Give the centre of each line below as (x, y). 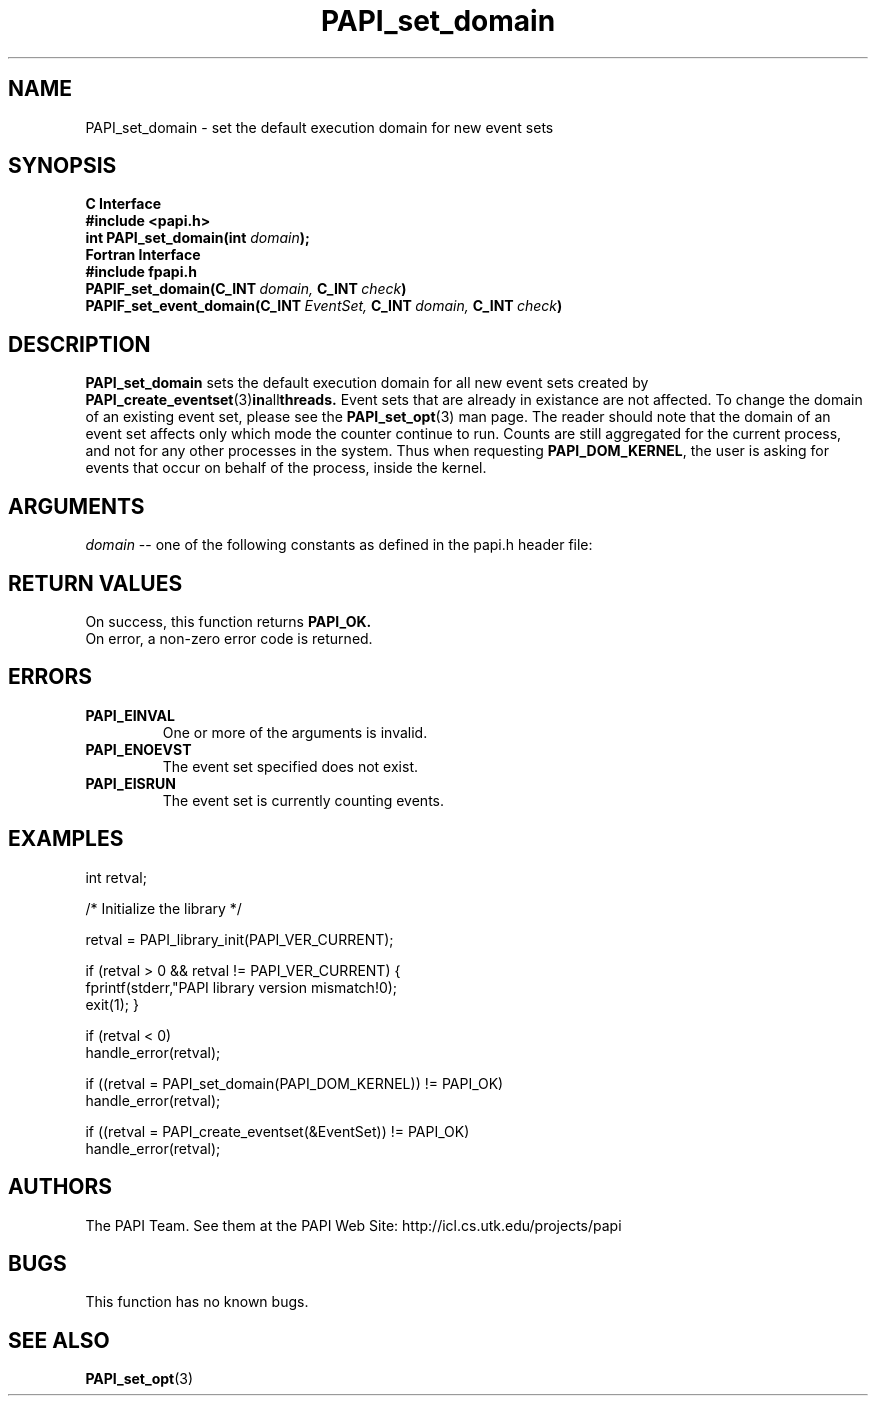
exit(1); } (112, 1004)
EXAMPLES (66, 839)
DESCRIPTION (79, 344)
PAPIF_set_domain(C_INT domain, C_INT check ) (246, 289)
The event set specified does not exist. (290, 766)
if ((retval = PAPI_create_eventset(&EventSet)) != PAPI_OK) (277, 1131)
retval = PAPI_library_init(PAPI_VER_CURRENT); (239, 939)
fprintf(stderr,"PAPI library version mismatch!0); (241, 987)
